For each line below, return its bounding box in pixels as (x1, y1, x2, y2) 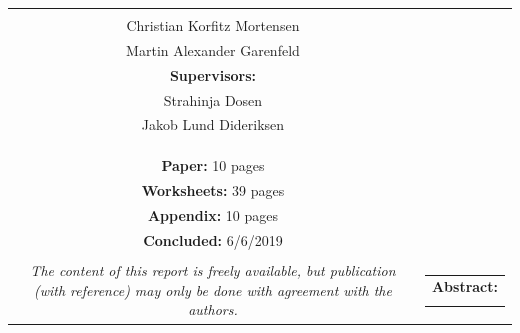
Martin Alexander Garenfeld (126, 39, 300, 60)
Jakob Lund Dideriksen (141, 114, 285, 135)
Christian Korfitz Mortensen (126, 15, 300, 35)
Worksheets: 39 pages (141, 179, 285, 200)
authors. (188, 299, 238, 320)
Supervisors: (169, 64, 257, 85)
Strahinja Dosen (163, 89, 263, 110)
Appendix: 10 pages (147, 204, 278, 225)
